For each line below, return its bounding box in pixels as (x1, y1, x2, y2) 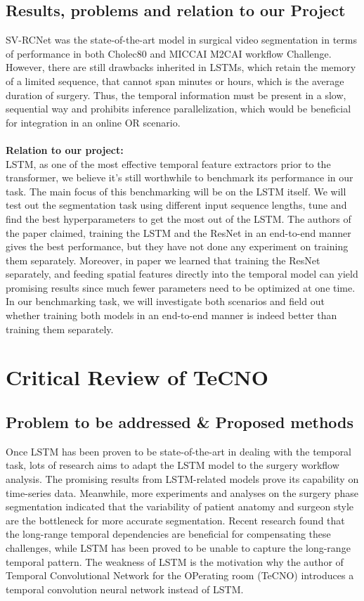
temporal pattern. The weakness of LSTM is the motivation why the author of (6, 554, 344, 569)
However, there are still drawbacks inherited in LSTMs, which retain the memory (6, 60, 356, 75)
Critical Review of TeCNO (6, 363, 268, 392)
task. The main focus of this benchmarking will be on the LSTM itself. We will (6, 183, 346, 198)
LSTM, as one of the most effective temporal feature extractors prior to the (6, 156, 331, 171)
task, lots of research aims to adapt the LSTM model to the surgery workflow (6, 458, 339, 472)
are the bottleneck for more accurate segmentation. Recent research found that (6, 512, 345, 527)
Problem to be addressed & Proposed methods (6, 411, 354, 433)
